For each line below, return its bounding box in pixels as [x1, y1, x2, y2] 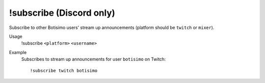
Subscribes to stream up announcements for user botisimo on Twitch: [21, 56, 166, 62]
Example [9, 49, 27, 55]
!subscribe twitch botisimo [30, 68, 98, 73]
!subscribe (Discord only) [9, 7, 115, 18]
